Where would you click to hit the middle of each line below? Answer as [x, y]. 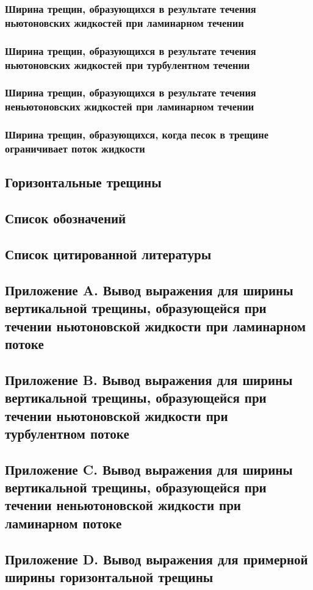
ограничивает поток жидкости [75, 149]
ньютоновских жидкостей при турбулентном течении [128, 64]
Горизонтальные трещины [83, 182]
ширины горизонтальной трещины [109, 577]
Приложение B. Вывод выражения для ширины [149, 379]
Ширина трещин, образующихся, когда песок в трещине [137, 135]
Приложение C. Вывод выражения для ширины [149, 469]
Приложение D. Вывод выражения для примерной [156, 559]
